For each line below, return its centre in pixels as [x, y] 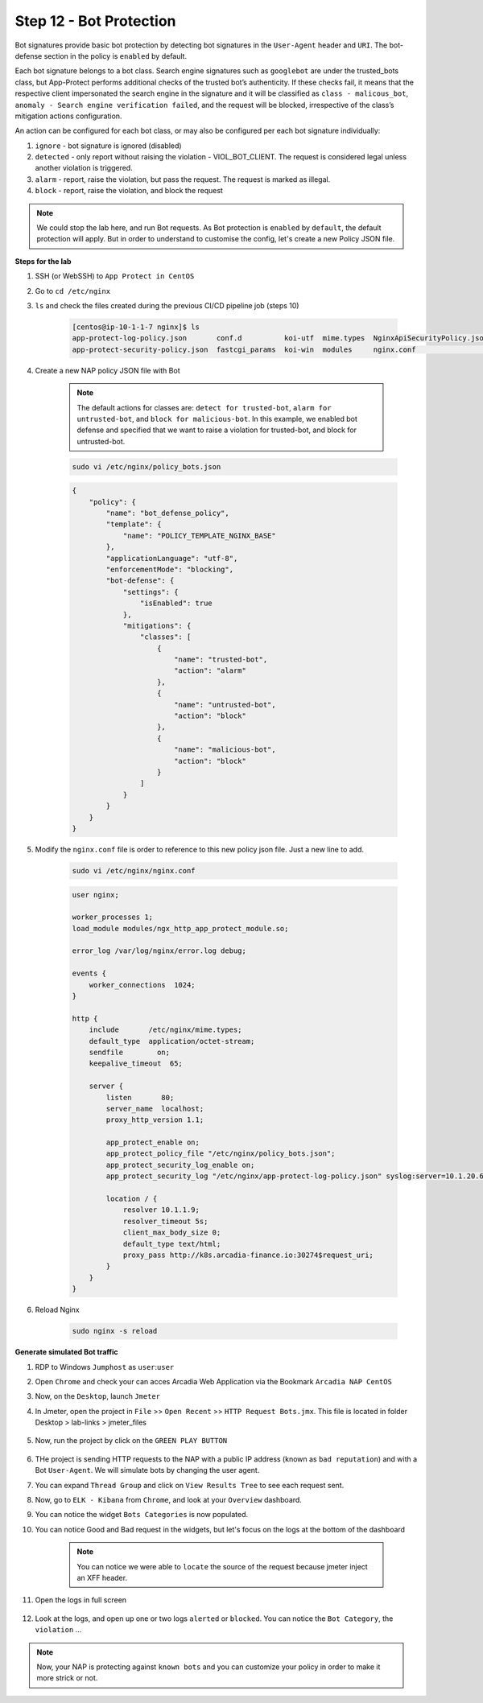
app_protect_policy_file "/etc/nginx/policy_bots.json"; [221, 1154]
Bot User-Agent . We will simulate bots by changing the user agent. [147, 1470]
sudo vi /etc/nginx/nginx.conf [134, 870]
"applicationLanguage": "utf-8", [172, 558]
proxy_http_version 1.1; [155, 1120]
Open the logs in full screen [81, 1600]
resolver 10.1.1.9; [161, 1210]
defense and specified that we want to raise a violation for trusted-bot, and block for [217, 430]
